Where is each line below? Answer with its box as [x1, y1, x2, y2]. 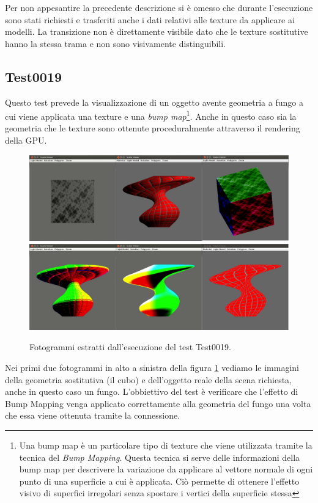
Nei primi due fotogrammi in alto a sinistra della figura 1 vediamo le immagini [5, 361, 299, 373]
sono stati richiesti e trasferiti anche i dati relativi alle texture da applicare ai [5, 13, 295, 26]
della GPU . [5, 134, 47, 147]
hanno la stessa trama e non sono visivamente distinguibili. [5, 37, 226, 50]
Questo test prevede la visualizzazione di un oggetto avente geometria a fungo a [5, 95, 303, 108]
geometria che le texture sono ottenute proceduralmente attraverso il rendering [5, 122, 300, 134]
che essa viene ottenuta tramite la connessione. [5, 409, 180, 422]
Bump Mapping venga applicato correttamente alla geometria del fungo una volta [5, 397, 311, 409]
